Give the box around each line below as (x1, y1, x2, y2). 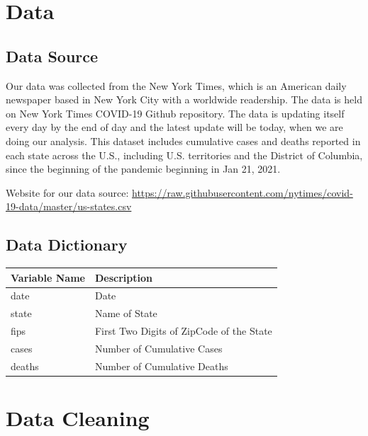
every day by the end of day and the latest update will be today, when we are (6, 120, 343, 134)
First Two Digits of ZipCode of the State (94, 323, 272, 338)
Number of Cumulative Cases (94, 341, 223, 355)
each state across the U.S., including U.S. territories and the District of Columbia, (6, 147, 363, 162)
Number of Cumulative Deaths (94, 358, 228, 373)
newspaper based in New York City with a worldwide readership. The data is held (6, 92, 362, 107)
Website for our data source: (6, 185, 129, 200)
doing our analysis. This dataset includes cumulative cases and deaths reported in (6, 133, 361, 148)
